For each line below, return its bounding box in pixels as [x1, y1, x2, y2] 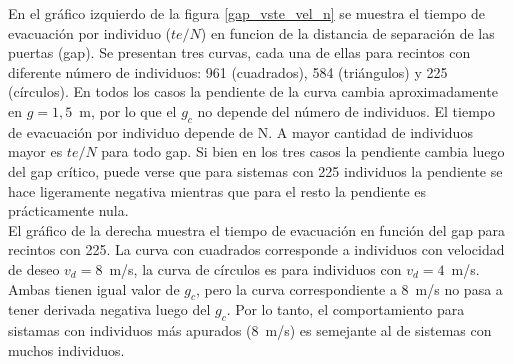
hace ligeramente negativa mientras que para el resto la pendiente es [8, 180, 426, 201]
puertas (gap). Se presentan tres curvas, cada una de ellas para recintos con [8, 42, 471, 63]
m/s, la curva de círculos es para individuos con [109, 258, 402, 279]
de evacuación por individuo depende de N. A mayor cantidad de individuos [8, 121, 473, 142]
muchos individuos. [8, 339, 125, 360]
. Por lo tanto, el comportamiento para [226, 299, 465, 320]
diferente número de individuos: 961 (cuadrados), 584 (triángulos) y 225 [8, 61, 448, 82]
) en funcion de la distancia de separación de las [200, 22, 495, 43]
